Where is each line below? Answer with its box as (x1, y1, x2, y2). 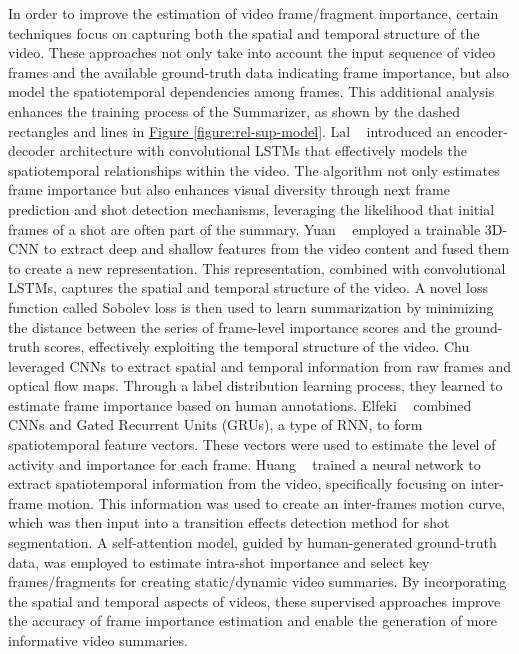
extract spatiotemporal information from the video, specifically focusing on (8, 473, 467, 494)
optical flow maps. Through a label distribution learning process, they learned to (8, 375, 503, 396)
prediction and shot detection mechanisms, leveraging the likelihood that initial (8, 198, 495, 219)
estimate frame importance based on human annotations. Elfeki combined (8, 394, 472, 415)
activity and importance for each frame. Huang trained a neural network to (8, 453, 481, 474)
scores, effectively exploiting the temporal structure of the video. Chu (44, 336, 470, 357)
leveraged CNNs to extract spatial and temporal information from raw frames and (8, 355, 511, 376)
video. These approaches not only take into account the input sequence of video (8, 42, 496, 63)
